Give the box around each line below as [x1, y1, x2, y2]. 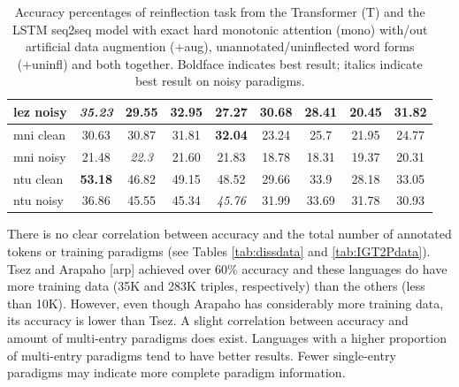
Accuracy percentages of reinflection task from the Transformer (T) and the [14, 3, 425, 20]
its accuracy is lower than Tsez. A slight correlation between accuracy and [7, 311, 409, 330]
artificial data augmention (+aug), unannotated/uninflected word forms [26, 37, 415, 56]
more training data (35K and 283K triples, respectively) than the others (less [7, 277, 425, 295]
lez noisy [13, 102, 67, 120]
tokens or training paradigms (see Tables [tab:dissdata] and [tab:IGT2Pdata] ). [7, 242, 431, 261]
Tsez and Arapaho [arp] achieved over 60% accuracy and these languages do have [7, 259, 448, 277]
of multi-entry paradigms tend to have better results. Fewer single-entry [7, 345, 396, 364]
